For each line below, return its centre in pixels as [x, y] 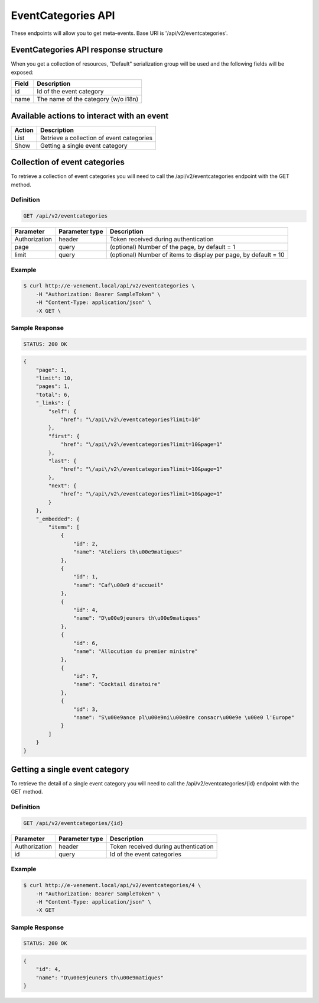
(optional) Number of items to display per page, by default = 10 [197, 255]
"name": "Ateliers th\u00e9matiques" [128, 552]
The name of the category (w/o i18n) [87, 99]
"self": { [62, 411]
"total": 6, [53, 394]
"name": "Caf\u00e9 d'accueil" [118, 585]
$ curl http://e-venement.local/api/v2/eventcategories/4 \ [112, 885]
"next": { [62, 486]
